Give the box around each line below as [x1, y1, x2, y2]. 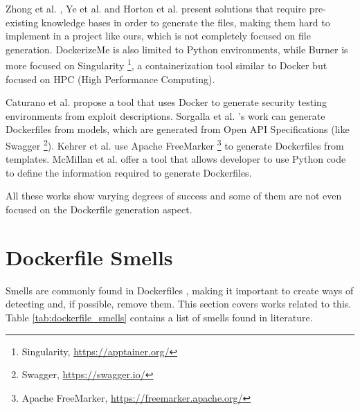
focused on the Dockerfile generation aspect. [6, 202, 192, 217]
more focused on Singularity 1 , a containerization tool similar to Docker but [6, 56, 327, 73]
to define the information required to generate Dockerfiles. [6, 165, 252, 179]
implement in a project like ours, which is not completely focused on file [6, 28, 311, 43]
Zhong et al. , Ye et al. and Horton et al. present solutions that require [6, 1, 307, 15]
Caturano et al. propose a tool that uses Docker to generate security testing [6, 95, 327, 109]
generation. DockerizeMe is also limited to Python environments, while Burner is [6, 42, 348, 56]
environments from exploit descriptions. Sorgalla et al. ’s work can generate [6, 108, 325, 123]
